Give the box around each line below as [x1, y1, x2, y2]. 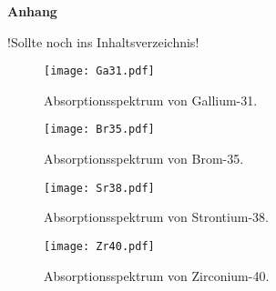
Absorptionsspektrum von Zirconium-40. [44, 266, 270, 285]
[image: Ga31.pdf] [44, 65, 155, 78]
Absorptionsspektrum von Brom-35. [44, 149, 244, 168]
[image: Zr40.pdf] [44, 239, 155, 253]
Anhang [7, 2, 57, 20]
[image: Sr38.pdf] [44, 181, 155, 195]
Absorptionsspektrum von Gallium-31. [44, 90, 258, 109]
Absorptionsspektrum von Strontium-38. [44, 207, 269, 226]
